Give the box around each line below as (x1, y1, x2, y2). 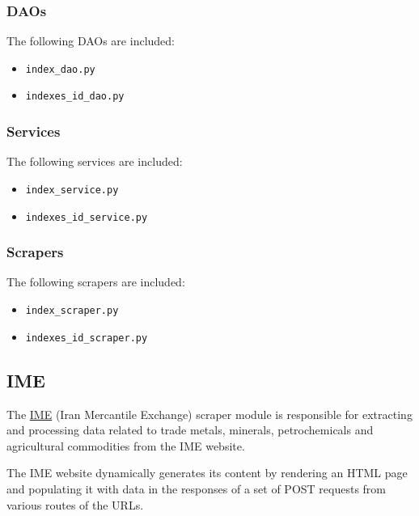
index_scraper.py (25, 305, 119, 317)
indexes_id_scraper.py (25, 332, 148, 344)
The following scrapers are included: (6, 273, 185, 290)
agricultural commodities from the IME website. (6, 437, 245, 454)
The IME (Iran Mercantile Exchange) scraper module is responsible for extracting (6, 405, 413, 422)
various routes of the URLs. (6, 496, 144, 513)
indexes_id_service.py (25, 211, 148, 223)
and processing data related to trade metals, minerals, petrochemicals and (6, 421, 374, 438)
